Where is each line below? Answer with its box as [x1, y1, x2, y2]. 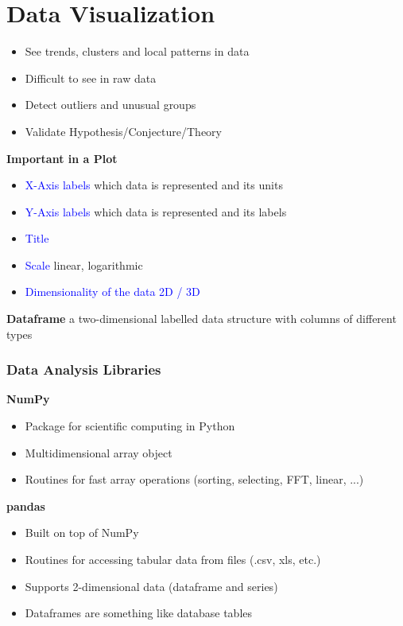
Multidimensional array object [25, 444, 172, 461]
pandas [6, 497, 45, 514]
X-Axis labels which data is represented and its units [25, 177, 283, 193]
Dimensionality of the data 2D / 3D [25, 283, 200, 300]
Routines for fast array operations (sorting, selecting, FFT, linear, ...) [25, 471, 364, 488]
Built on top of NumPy [25, 524, 139, 541]
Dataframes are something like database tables [25, 605, 253, 621]
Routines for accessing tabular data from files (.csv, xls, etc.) [25, 551, 321, 568]
